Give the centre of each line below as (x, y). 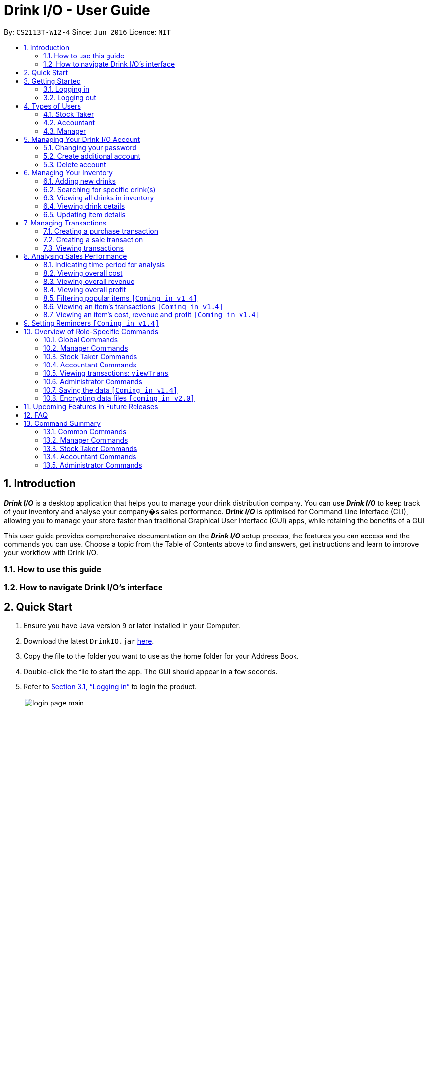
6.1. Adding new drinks (80, 181)
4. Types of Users (52, 106)
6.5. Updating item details (84, 214)
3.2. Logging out (70, 97)
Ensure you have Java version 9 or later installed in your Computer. (132, 626)
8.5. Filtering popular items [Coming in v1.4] (120, 298)
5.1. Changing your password (90, 147)
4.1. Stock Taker (69, 114)
